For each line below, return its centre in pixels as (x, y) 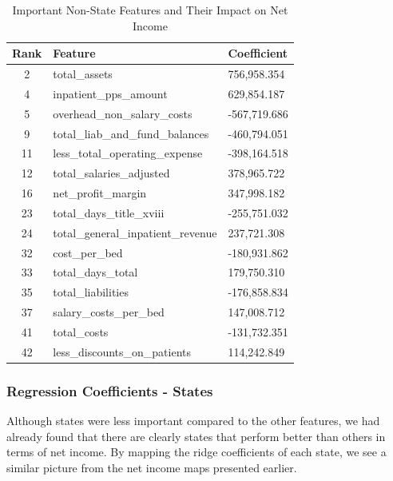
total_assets (83, 74)
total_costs (81, 332)
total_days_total (95, 272)
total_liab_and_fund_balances (131, 133)
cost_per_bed (88, 252)
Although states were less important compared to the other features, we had (193, 421)
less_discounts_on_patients (122, 351)
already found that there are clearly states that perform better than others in (196, 436)
